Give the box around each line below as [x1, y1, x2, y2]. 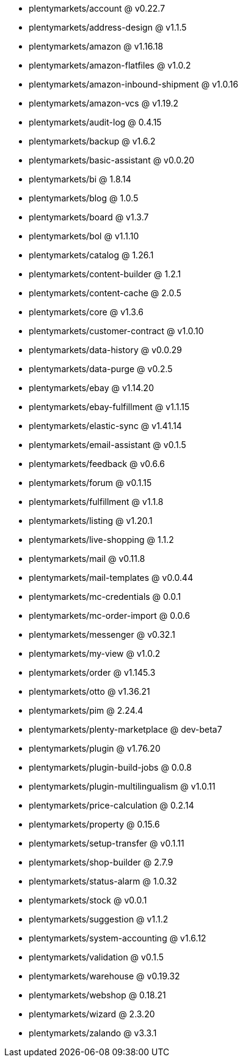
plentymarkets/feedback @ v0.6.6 [29, 458, 165, 469]
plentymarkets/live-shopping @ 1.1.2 [29, 534, 174, 545]
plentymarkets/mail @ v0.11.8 [29, 553, 145, 564]
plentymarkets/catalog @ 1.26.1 [29, 250, 154, 260]
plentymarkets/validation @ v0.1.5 [29, 952, 164, 962]
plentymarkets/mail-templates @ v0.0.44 [29, 572, 194, 583]
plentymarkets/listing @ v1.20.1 [29, 515, 153, 526]
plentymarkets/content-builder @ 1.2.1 [29, 269, 181, 279]
